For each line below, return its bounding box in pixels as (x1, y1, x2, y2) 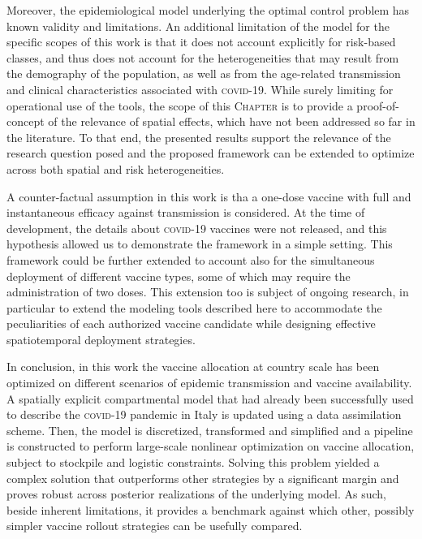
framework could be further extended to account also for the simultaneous (6, 251, 375, 268)
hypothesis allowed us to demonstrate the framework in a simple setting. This (6, 235, 393, 252)
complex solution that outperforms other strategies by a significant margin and (6, 469, 399, 486)
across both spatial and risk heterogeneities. (6, 160, 225, 177)
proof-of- (356, 97, 399, 114)
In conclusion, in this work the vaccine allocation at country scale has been (6, 358, 380, 375)
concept (6, 113, 45, 130)
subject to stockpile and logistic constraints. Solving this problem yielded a (6, 454, 380, 471)
